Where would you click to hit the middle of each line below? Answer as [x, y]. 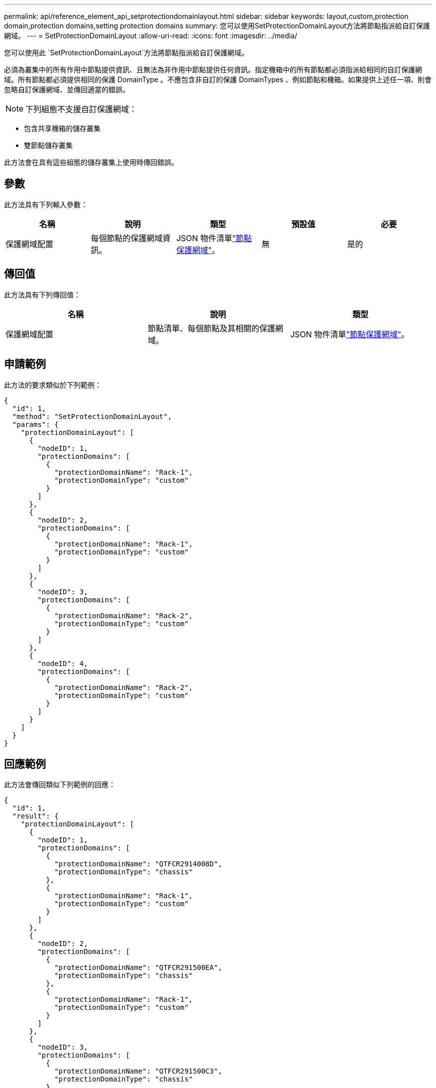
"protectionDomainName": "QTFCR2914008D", [138, 864]
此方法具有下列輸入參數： [46, 204]
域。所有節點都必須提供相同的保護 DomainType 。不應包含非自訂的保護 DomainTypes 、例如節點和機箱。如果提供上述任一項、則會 [218, 79]
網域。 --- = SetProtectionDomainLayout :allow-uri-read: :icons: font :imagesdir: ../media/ [151, 36]
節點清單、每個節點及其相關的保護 [211, 328]
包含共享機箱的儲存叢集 [62, 128]
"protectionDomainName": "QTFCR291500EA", [138, 968]
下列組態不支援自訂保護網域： [81, 109]
